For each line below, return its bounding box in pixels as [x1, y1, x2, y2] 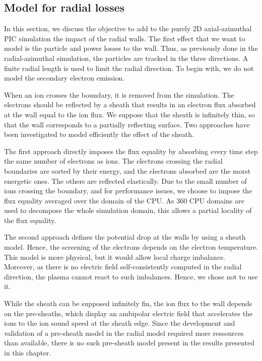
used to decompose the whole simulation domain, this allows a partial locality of [4, 205, 252, 215]
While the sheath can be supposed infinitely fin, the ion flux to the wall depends [4, 298, 252, 309]
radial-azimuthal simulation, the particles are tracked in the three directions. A [4, 52, 248, 63]
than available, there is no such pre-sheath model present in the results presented [4, 337, 254, 348]
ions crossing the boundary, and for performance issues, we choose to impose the [4, 185, 252, 196]
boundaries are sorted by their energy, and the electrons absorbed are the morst [4, 165, 251, 176]
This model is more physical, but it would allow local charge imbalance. [4, 251, 225, 262]
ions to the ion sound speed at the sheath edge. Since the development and [4, 318, 235, 328]
